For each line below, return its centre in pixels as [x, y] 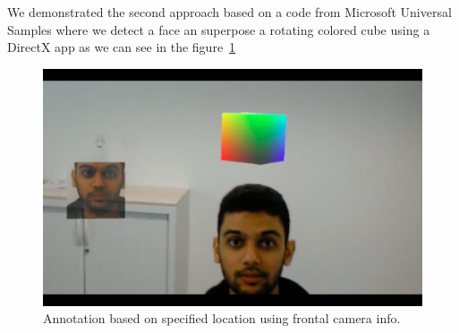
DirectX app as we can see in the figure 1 [122, 47]
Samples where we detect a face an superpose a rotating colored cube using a [219, 29]
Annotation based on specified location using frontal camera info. [222, 318]
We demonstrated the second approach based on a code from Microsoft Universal [229, 12]
